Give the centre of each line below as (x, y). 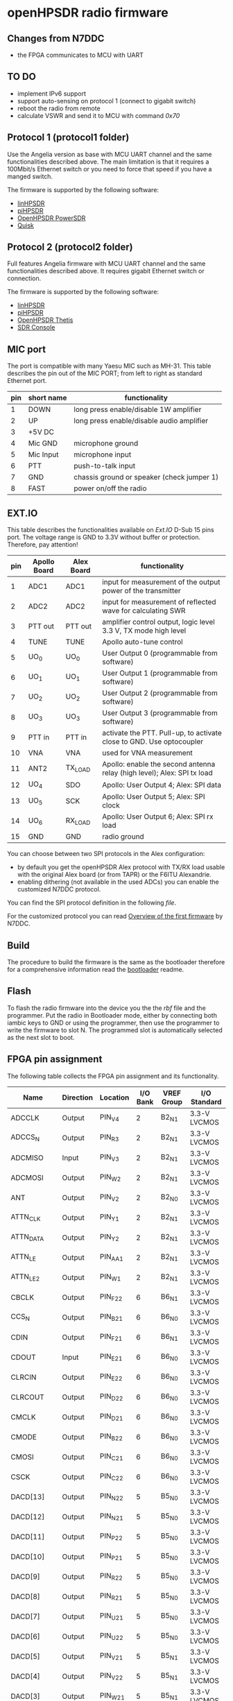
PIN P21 (111, 1557)
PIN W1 (110, 1277)
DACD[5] (25, 1656)
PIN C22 (111, 1477)
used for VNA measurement (147, 753)
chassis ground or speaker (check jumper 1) (146, 477)
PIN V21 (111, 1657)
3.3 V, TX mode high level (144, 631)
